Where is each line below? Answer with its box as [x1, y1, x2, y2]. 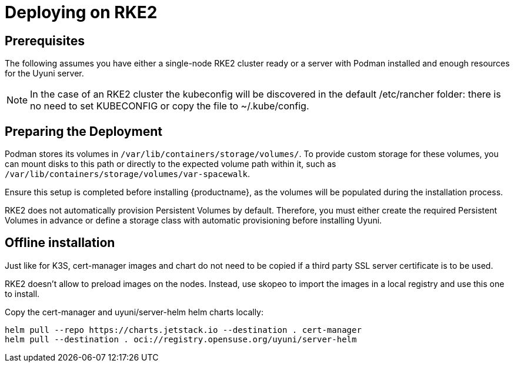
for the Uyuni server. [5, 68, 84, 79]
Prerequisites [5, 33, 85, 48]
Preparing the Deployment [5, 124, 162, 139]
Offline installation [5, 235, 115, 251]
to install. [5, 288, 40, 299]
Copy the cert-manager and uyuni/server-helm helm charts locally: [5, 306, 264, 317]
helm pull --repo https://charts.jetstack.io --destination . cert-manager [5, 325, 362, 335]
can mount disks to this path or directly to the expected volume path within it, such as [5, 159, 336, 169]
